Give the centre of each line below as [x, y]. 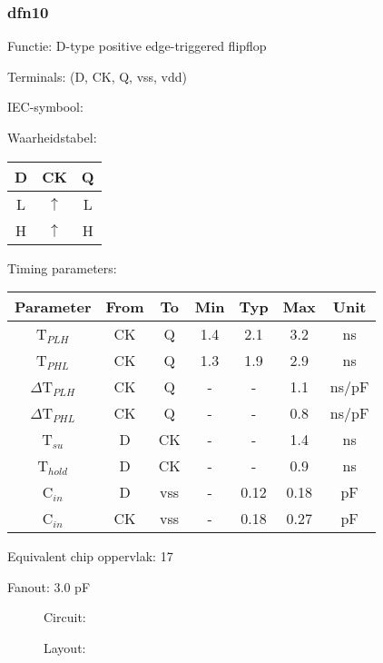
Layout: [65, 647]
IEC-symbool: [45, 107]
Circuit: [65, 617]
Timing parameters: [62, 267]
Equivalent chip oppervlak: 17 [90, 556]
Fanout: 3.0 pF [49, 586]
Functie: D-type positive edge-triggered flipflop [137, 46]
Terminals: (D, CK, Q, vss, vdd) [98, 76]
